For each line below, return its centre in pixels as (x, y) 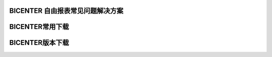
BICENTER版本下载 (39, 43)
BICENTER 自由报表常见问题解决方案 (66, 11)
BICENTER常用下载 (39, 27)
